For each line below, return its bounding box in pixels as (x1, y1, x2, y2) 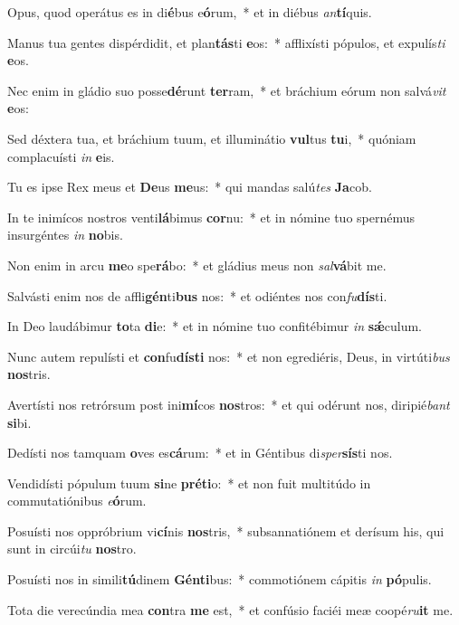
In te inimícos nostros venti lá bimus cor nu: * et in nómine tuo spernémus (7, 207, 416, 226)
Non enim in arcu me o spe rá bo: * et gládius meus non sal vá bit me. (7, 255, 387, 274)
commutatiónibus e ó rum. (7, 491, 147, 510)
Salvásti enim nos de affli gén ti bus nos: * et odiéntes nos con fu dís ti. (7, 286, 387, 305)
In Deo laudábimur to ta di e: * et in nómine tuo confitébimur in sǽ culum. (7, 317, 422, 336)
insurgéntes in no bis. (7, 225, 123, 244)
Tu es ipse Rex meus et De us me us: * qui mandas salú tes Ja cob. (7, 177, 372, 196)
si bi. (7, 412, 32, 431)
